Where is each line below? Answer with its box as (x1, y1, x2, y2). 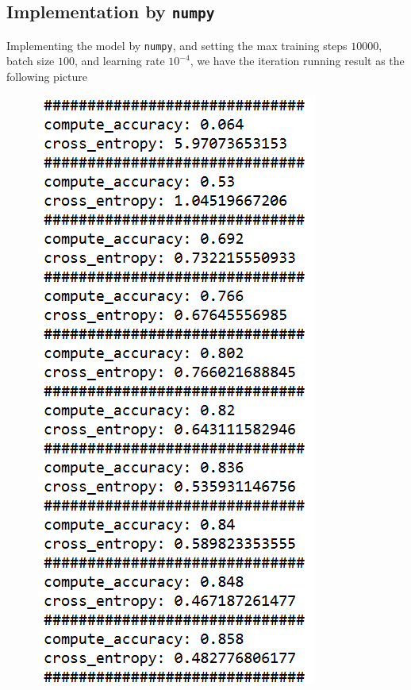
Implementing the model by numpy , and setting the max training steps (6, 37, 348, 53)
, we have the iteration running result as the (190, 52, 405, 69)
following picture (6, 68, 87, 85)
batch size (6, 52, 55, 69)
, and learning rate (75, 52, 165, 69)
